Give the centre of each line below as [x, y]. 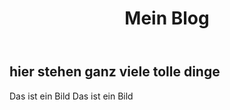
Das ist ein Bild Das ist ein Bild [71, 96]
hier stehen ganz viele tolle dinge [115, 72]
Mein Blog [167, 18]
